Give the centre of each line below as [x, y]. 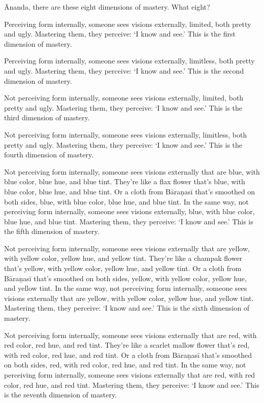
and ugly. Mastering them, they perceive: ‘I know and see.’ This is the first [120, 34]
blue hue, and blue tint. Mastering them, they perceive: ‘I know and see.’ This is [129, 221]
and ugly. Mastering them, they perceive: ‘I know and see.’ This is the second [124, 70]
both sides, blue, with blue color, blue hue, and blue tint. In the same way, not [126, 201]
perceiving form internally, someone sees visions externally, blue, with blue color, [129, 211]
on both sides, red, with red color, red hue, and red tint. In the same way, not [125, 365]
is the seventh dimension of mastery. [60, 395]
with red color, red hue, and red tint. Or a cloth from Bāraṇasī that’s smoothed [128, 355]
